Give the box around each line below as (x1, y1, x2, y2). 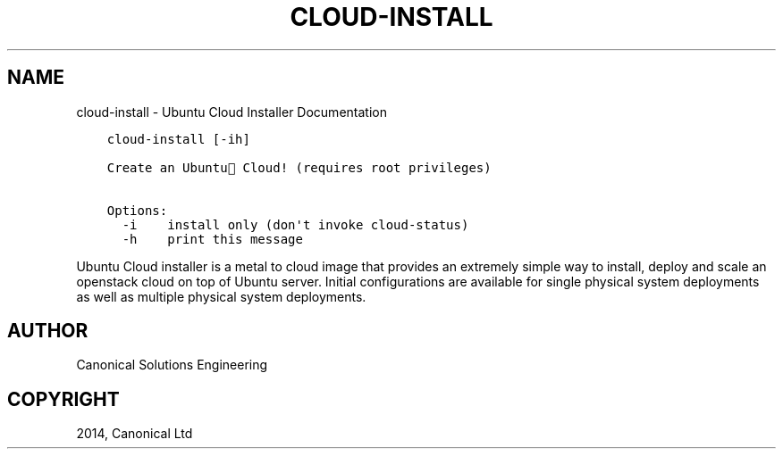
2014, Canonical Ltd (76, 426, 193, 442)
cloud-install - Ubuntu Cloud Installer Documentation (76, 104, 387, 120)
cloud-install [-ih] (106, 131, 250, 146)
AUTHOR (7, 319, 88, 343)
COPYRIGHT (7, 387, 120, 410)
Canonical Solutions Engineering (76, 357, 268, 373)
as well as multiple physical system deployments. (76, 288, 366, 304)
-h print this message (122, 231, 303, 246)
